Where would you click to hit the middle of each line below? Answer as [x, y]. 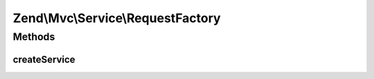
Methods [34, 37]
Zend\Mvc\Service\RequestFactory [117, 18]
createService [44, 59]
